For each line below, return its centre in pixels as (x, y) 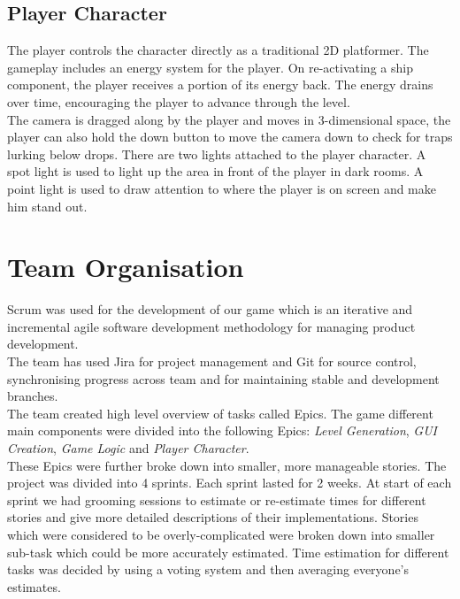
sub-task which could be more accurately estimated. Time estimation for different (228, 552)
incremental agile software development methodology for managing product (211, 326)
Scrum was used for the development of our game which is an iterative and (210, 309)
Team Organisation (126, 267)
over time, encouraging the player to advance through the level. (179, 101)
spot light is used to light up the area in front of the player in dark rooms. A (215, 171)
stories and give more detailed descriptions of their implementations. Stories (213, 517)
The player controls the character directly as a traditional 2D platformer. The (218, 50)
